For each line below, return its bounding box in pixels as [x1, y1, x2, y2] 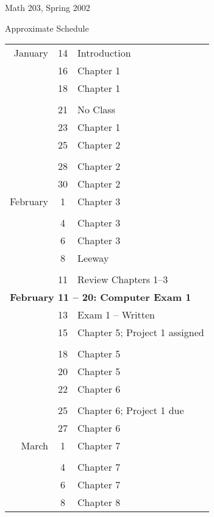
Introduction [77, 46, 131, 60]
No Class [77, 102, 115, 117]
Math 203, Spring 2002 [5, 1, 90, 13]
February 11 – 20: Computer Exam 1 [10, 290, 191, 304]
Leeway [77, 251, 109, 266]
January [13, 46, 49, 60]
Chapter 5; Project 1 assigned [77, 325, 204, 340]
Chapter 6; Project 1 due [77, 403, 184, 418]
